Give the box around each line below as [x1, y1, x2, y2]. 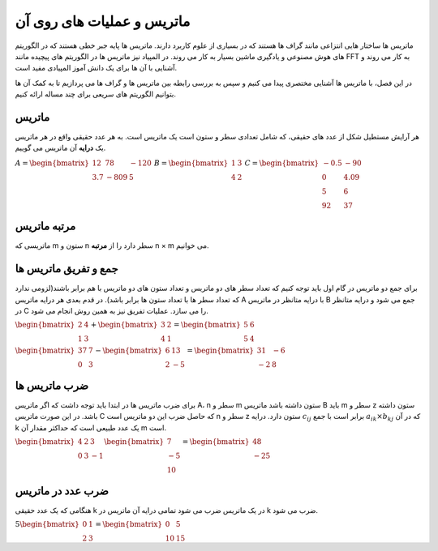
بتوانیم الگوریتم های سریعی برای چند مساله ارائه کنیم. [15, 89, 177, 99]
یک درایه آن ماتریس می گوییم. [15, 143, 106, 153]
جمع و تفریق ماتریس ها [15, 262, 118, 275]
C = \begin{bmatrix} [244, 158, 320, 168]
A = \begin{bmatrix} [15, 158, 89, 168]
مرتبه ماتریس [15, 220, 76, 233]
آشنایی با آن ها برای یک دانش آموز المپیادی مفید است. [15, 63, 178, 73]
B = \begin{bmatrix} [154, 158, 229, 168]
